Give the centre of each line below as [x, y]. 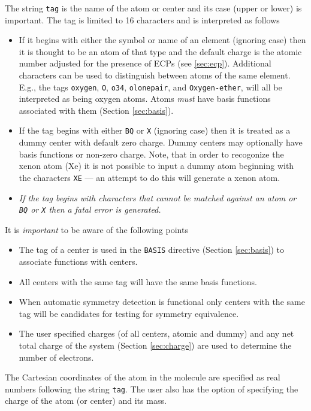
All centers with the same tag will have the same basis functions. [138, 281]
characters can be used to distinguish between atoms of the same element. [155, 75]
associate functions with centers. [78, 262]
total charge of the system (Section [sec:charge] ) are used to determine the [155, 345]
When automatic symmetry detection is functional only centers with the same [162, 302]
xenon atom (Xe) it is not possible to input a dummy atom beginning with [156, 166]
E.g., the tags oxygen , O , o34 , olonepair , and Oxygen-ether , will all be [150, 87]
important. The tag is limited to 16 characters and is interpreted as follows [142, 19]
